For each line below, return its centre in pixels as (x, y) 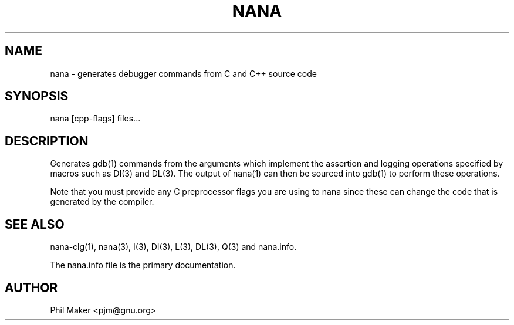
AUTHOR (31, 287)
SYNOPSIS (37, 96)
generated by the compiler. (102, 202)
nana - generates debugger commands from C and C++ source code (183, 73)
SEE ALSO (35, 224)
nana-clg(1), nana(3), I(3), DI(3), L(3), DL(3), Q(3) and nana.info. (173, 247)
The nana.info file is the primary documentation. (143, 265)
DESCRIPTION (47, 141)
